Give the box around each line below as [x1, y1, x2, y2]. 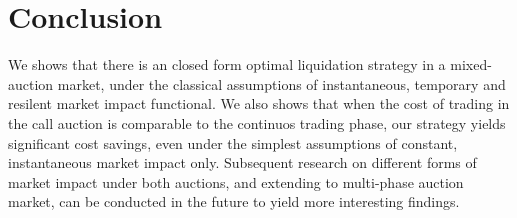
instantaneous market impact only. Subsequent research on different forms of [8, 152, 477, 173]
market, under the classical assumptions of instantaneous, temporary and [57, 73, 506, 94]
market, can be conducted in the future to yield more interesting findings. [8, 191, 460, 212]
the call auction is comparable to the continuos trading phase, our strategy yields [8, 112, 506, 133]
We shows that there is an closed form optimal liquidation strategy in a [8, 54, 446, 75]
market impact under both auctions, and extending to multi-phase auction [8, 171, 464, 192]
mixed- [450, 54, 492, 75]
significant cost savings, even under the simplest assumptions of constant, [8, 132, 458, 153]
